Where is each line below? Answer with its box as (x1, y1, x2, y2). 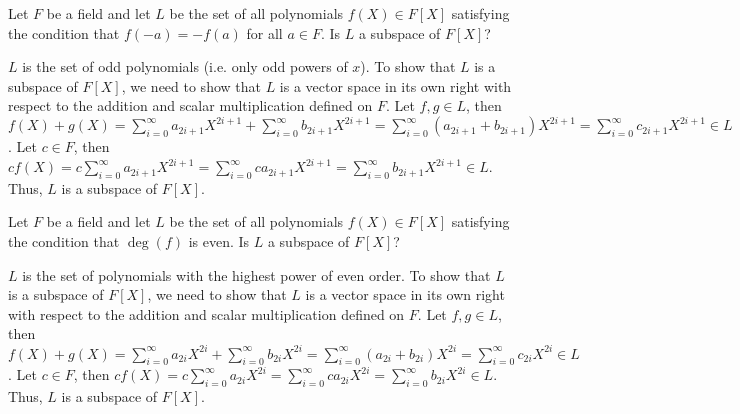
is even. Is (188, 231, 250, 252)
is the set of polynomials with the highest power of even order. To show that (22, 264, 491, 285)
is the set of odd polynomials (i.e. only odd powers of (22, 56, 348, 77)
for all (246, 22, 283, 43)
